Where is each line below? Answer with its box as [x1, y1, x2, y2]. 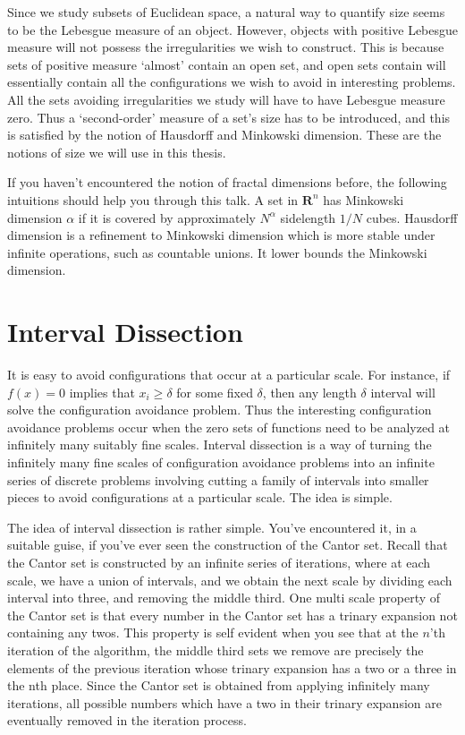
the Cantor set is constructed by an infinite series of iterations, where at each [7, 552, 431, 571]
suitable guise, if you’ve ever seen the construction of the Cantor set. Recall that [7, 535, 448, 554]
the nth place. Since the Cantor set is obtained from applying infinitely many [7, 676, 430, 695]
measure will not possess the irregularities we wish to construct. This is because [7, 38, 444, 56]
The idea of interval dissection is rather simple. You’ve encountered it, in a [7, 517, 417, 536]
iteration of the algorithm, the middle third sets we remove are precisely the [7, 640, 424, 659]
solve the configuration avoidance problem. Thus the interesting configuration [7, 400, 432, 419]
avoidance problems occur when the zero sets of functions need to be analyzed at [7, 417, 451, 436]
